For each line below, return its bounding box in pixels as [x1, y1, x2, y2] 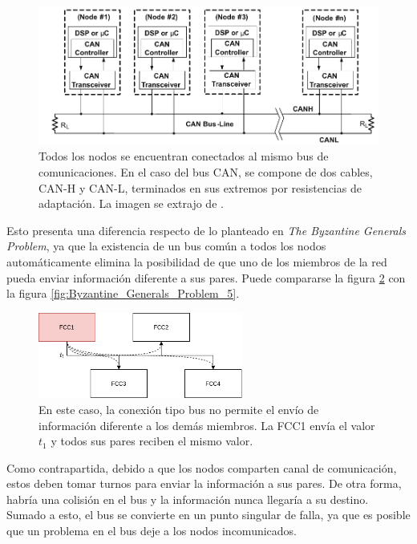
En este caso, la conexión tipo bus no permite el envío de [38, 400, 319, 417]
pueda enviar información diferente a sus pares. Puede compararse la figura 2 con [6, 269, 406, 286]
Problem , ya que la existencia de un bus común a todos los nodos [6, 237, 326, 254]
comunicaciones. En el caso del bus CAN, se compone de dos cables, [38, 163, 373, 180]
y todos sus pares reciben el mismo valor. [51, 432, 253, 449]
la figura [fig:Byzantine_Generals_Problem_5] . [6, 285, 240, 302]
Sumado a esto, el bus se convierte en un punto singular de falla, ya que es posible [6, 506, 411, 523]
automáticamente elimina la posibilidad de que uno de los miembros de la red [6, 253, 387, 270]
